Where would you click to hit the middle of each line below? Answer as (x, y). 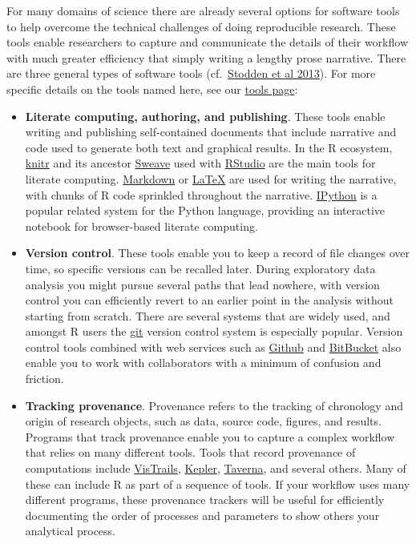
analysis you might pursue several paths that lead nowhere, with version (202, 284)
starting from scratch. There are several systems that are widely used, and (208, 315)
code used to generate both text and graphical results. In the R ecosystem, (209, 147)
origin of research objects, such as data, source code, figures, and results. (203, 421)
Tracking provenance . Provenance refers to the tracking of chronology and (214, 405)
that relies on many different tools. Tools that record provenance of (190, 452)
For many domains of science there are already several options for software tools (203, 10)
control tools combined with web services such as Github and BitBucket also (213, 347)
